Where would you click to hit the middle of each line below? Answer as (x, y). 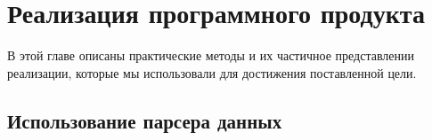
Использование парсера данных (145, 120)
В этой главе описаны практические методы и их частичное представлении (211, 55)
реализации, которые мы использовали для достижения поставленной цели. (212, 72)
